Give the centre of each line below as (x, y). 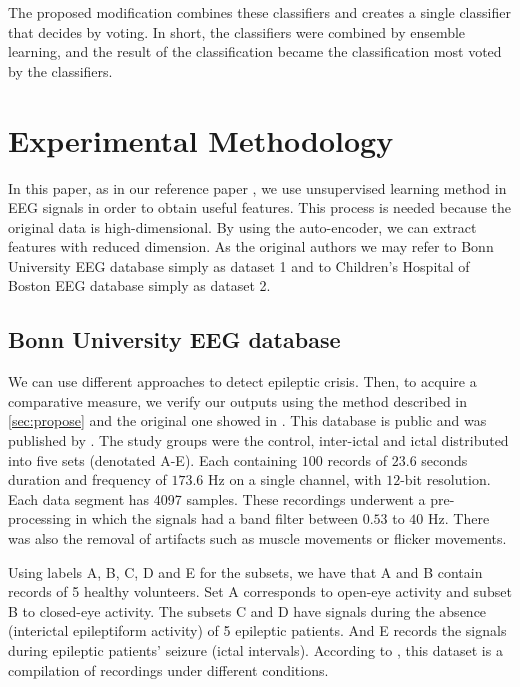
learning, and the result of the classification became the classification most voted (255, 51)
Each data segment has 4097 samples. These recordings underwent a (217, 498)
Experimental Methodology (201, 139)
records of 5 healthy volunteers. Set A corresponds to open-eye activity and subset (260, 591)
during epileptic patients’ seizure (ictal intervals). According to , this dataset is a (255, 649)
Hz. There (459, 518)
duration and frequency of (87, 479)
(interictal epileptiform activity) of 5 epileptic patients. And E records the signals (257, 630)
